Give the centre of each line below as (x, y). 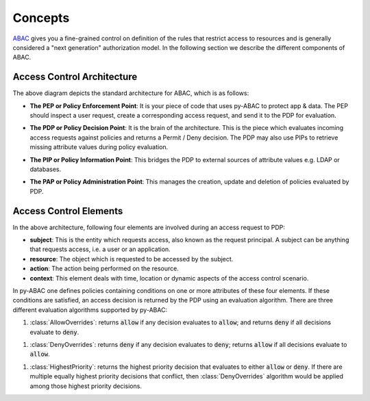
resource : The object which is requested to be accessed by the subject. (132, 259)
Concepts (41, 18)
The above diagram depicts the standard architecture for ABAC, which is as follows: (131, 93)
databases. (46, 169)
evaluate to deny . (54, 332)
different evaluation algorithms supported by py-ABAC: (90, 310)
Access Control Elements (68, 211)
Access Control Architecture (75, 77)
